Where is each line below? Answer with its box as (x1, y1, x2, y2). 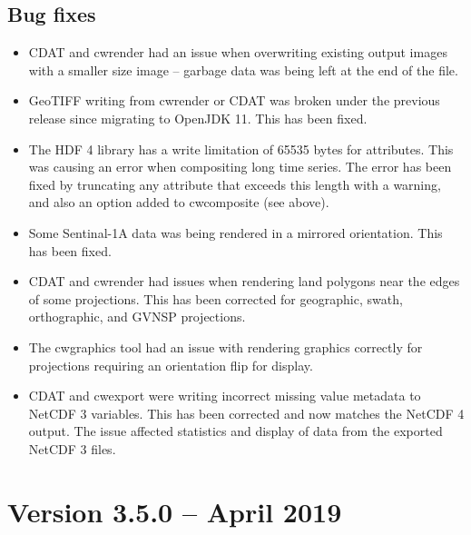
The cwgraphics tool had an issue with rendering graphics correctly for (28, 337, 423, 356)
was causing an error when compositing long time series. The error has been (28, 157, 452, 176)
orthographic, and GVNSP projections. (28, 307, 246, 326)
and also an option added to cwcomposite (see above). (28, 193, 329, 212)
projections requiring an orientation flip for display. (28, 355, 313, 374)
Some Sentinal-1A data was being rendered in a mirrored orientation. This (28, 223, 443, 242)
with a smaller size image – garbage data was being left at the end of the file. (28, 60, 458, 79)
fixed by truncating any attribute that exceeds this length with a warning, (28, 174, 441, 193)
